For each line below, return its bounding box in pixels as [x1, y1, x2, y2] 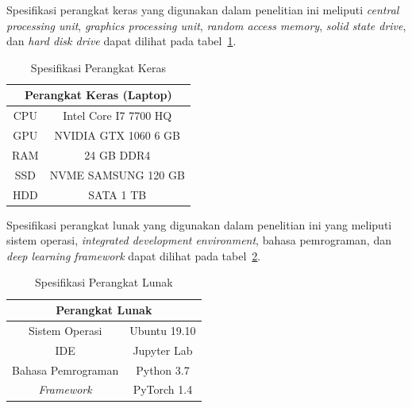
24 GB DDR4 [84, 146, 151, 163]
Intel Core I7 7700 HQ [63, 107, 172, 124]
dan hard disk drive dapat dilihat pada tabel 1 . [6, 33, 237, 49]
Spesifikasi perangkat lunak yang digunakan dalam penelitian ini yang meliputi [6, 216, 392, 233]
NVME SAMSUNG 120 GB [49, 166, 185, 183]
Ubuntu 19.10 [129, 321, 196, 338]
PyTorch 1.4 [133, 381, 193, 398]
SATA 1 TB [88, 186, 147, 202]
